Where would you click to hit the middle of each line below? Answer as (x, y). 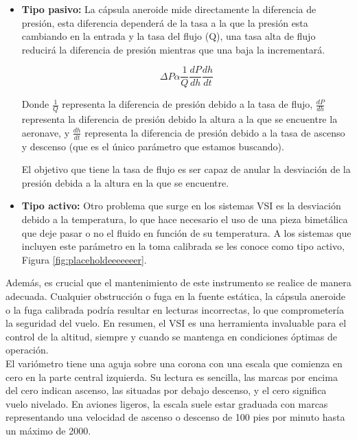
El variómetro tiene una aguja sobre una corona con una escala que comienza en (174, 363)
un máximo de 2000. (48, 430)
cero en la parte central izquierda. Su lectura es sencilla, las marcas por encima (172, 377)
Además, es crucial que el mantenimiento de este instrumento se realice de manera (178, 282)
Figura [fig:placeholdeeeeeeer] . (84, 259)
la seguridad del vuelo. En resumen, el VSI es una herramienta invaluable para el (176, 323)
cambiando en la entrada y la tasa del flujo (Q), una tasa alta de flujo (169, 36)
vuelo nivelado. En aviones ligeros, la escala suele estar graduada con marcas (167, 403)
